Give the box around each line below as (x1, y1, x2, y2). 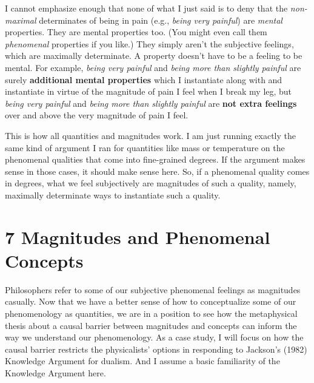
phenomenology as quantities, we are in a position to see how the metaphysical (5, 307, 298, 319)
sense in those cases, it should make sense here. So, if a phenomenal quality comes (5, 164, 310, 177)
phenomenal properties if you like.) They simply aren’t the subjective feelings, (5, 37, 294, 50)
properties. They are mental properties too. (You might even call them (5, 25, 267, 38)
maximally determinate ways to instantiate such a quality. (5, 188, 221, 201)
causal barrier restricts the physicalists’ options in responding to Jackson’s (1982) (5, 342, 307, 355)
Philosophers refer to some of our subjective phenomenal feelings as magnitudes (5, 283, 301, 296)
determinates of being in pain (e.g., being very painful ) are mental (39, 13, 282, 26)
